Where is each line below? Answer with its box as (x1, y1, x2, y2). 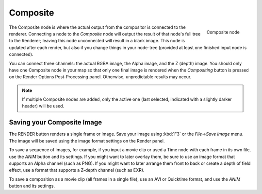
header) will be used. (22, 103, 65, 109)
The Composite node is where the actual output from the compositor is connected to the (9, 24, 186, 30)
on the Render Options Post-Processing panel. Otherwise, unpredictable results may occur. (9, 74, 192, 80)
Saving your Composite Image (9, 118, 102, 126)
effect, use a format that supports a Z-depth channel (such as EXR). (9, 167, 145, 173)
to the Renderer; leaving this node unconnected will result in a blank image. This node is (9, 38, 185, 44)
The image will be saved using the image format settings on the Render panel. (9, 138, 165, 143)
